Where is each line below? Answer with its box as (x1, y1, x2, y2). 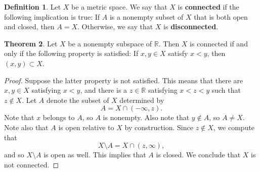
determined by (119, 94, 164, 105)
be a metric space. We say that (71, 2, 167, 12)
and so (4, 149, 24, 160)
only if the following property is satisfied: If (4, 48, 139, 59)
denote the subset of (47, 94, 109, 105)
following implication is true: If (4, 11, 100, 22)
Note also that (4, 122, 49, 132)
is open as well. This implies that (44, 149, 146, 160)
